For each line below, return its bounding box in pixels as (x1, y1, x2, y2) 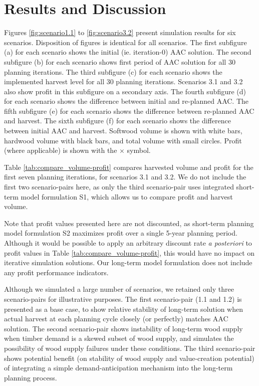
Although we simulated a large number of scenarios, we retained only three (4, 284, 234, 294)
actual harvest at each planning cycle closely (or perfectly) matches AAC (4, 313, 228, 324)
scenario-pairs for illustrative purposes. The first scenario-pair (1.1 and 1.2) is (4, 293, 242, 304)
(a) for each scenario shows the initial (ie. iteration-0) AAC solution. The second (4, 47, 251, 57)
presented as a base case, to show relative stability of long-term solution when (4, 303, 243, 314)
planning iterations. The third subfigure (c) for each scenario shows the (4, 66, 222, 77)
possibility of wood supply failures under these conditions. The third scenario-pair (4, 342, 255, 353)
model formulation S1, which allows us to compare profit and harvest (21, 191, 233, 202)
